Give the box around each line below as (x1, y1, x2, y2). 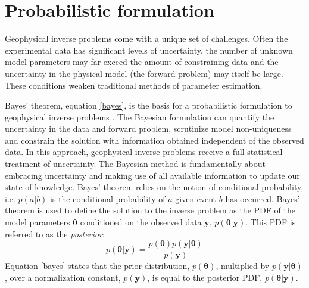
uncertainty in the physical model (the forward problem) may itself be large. (5, 67, 283, 79)
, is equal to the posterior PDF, (147, 271, 263, 283)
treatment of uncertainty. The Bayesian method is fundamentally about (5, 157, 266, 170)
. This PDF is (245, 216, 296, 228)
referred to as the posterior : (5, 227, 105, 240)
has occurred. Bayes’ (225, 192, 300, 205)
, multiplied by (216, 259, 270, 272)
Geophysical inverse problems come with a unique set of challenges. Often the (5, 32, 288, 45)
